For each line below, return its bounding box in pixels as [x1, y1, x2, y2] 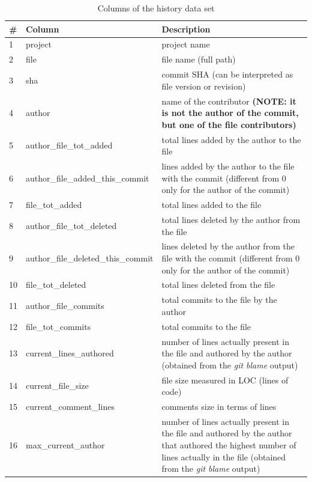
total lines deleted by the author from [161, 213, 301, 225]
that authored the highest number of [161, 439, 296, 451]
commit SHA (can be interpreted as [161, 68, 293, 81]
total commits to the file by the [161, 293, 277, 306]
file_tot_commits [26, 320, 91, 332]
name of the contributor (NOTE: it [161, 94, 296, 107]
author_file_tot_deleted [26, 219, 117, 231]
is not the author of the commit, [161, 106, 299, 119]
